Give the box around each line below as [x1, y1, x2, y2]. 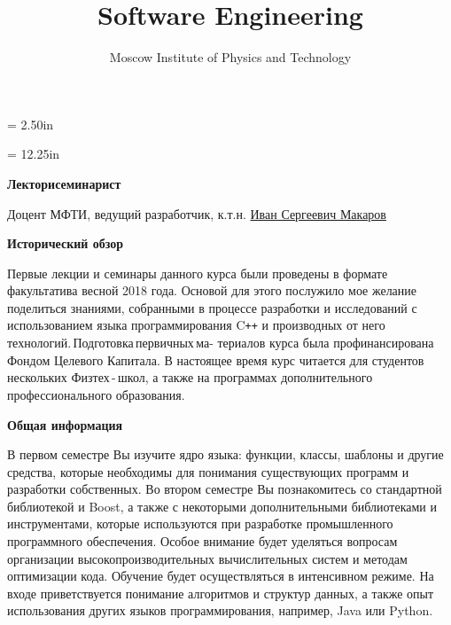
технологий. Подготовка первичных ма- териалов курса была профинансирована [7, 333, 434, 352]
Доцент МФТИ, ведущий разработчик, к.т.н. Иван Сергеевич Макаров [7, 204, 386, 223]
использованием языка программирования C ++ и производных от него [7, 316, 385, 334]
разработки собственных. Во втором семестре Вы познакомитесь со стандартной [7, 480, 442, 498]
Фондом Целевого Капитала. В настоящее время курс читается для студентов [7, 350, 424, 369]
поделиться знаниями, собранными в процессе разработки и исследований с [7, 298, 417, 316]
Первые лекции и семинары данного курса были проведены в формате [7, 263, 388, 282]
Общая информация [7, 415, 123, 434]
